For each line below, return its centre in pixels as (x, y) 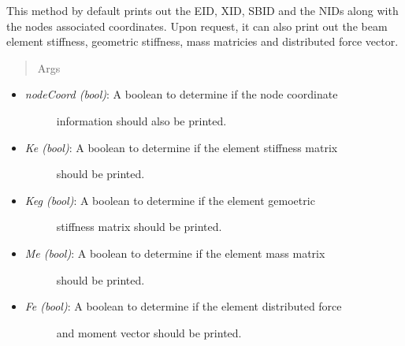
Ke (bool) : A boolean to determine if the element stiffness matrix (181, 147)
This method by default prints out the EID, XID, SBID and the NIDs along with (202, 10)
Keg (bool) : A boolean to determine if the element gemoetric (170, 200)
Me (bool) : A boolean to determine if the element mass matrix (175, 253)
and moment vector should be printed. (149, 332)
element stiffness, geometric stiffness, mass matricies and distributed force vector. (202, 41)
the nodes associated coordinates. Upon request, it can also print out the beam (197, 26)
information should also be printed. (141, 120)
